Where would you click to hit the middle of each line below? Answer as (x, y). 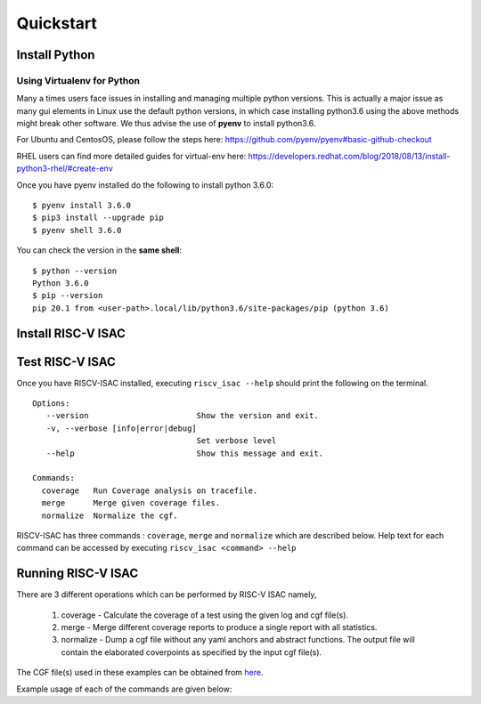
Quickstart (57, 23)
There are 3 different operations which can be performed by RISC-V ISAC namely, (167, 595)
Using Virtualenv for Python (78, 80)
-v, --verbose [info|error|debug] (122, 428)
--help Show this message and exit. (185, 453)
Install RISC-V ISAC (71, 333)
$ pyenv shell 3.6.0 (77, 230)
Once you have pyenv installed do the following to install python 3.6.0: (145, 185)
